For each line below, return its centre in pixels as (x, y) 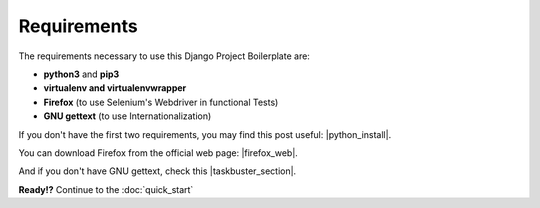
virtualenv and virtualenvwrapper (115, 88)
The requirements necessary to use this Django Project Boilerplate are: (164, 56)
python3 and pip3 (81, 74)
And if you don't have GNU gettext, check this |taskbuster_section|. (157, 171)
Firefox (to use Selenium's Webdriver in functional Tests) (161, 102)
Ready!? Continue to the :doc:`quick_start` (106, 189)
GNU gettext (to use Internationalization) (127, 116)
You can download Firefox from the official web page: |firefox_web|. (158, 152)
